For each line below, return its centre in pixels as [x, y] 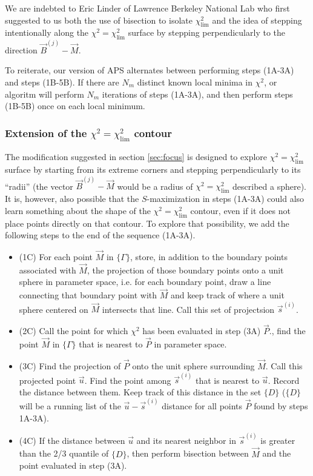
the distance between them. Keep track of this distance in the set [140, 391]
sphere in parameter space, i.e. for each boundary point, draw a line [145, 282]
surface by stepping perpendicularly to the [206, 32]
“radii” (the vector [39, 186]
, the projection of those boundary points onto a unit [185, 270]
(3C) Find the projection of [70, 365]
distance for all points [202, 406]
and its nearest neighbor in [186, 440]
